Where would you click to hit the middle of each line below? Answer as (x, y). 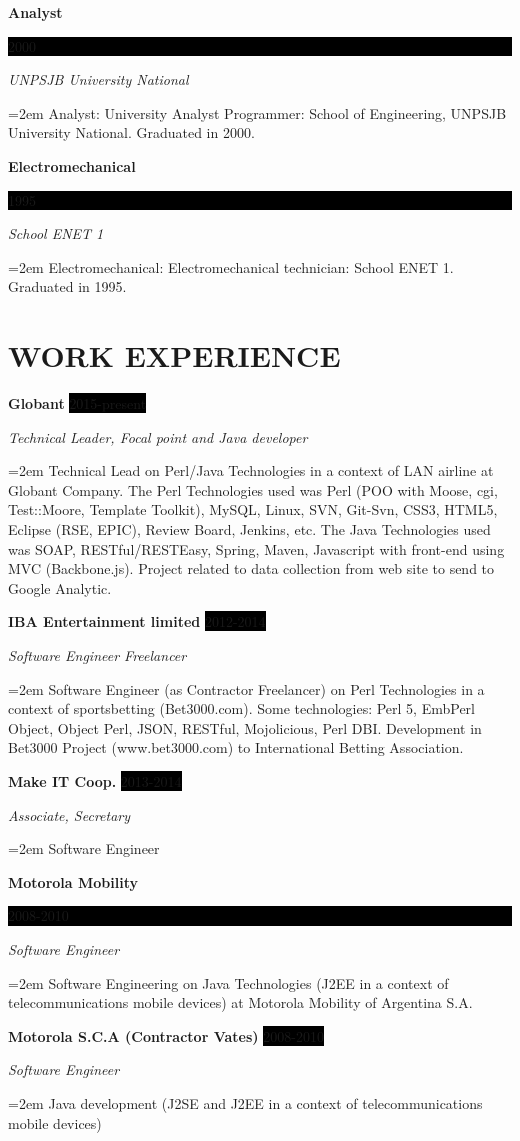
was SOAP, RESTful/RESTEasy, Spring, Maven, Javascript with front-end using (256, 548)
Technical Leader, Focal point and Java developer (158, 436)
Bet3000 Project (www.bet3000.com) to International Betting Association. (236, 747)
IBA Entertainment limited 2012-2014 (137, 621)
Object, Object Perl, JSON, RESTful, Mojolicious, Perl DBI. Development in (245, 727)
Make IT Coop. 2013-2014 (95, 780)
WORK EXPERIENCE (174, 355)
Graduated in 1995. (67, 286)
